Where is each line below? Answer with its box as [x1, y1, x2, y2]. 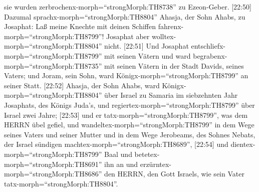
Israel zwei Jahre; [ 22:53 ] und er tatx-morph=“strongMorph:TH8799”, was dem [4, 109, 248, 120]
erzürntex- [140, 158, 171, 169]
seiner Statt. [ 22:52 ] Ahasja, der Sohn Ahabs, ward [4, 80, 160, 90]
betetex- [134, 148, 160, 159]
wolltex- [151, 31, 176, 41]
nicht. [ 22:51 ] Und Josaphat [104, 41, 189, 51]
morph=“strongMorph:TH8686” [4, 168, 102, 179]
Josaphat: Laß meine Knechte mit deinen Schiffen [4, 21, 156, 32]
